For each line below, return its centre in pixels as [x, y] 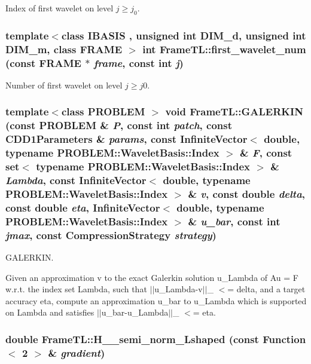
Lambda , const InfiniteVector [76, 180]
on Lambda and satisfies [50, 312]
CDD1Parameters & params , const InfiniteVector [126, 139]
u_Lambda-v [179, 289]
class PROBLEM [103, 111]
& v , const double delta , [247, 193]
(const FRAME [43, 62]
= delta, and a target [266, 289]
